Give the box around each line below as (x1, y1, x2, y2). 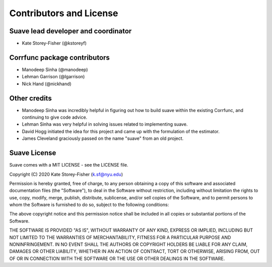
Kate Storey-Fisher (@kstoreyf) (22, 40, 87, 46)
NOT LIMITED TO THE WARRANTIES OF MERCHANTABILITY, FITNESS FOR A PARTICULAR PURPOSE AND (9, 234, 231, 240)
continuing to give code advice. (22, 114, 88, 121)
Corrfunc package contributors (9, 53, 110, 62)
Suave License (9, 149, 56, 157)
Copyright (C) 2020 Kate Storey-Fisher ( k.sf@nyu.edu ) (9, 171, 123, 177)
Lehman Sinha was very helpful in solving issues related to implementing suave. (22, 121, 188, 127)
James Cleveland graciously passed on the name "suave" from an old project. (22, 135, 184, 141)
